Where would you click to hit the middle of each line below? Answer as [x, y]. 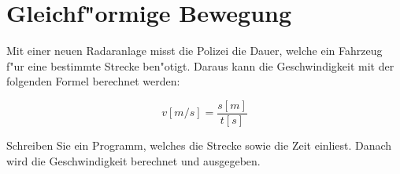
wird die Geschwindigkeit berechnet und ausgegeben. [133, 160]
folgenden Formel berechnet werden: [93, 81]
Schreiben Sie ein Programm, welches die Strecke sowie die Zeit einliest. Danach [199, 145]
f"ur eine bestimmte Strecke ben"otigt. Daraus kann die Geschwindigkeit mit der [200, 65]
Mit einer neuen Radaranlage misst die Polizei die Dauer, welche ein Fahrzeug [194, 51]
